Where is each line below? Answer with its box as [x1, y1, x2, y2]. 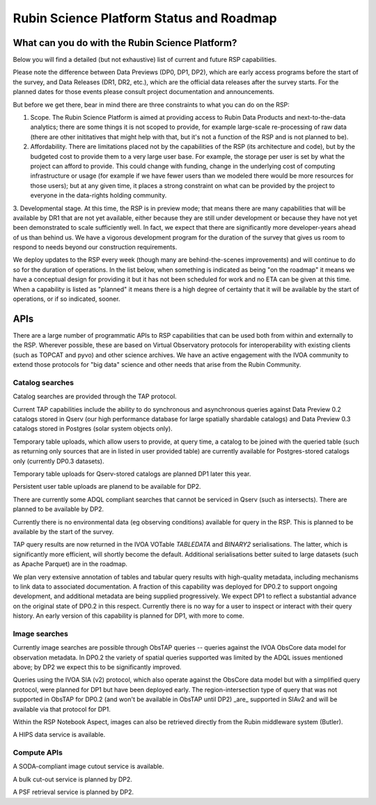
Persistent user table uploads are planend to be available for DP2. [13, 483, 201, 491]
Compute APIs [13, 748, 63, 758]
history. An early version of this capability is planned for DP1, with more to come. [13, 611, 244, 620]
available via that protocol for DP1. [13, 705, 111, 713]
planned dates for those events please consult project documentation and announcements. [13, 88, 275, 96]
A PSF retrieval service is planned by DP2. [13, 788, 134, 797]
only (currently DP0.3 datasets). [13, 457, 104, 465]
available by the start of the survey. [13, 527, 114, 536]
